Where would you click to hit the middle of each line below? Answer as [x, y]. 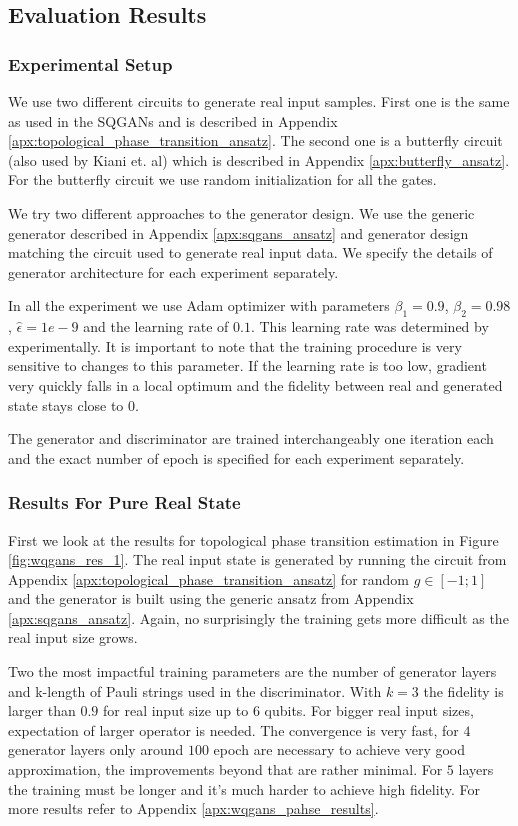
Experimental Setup [90, 63]
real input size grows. [73, 637]
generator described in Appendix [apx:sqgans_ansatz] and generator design [238, 232]
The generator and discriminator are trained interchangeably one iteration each [251, 438]
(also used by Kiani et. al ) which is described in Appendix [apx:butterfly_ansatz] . [259, 159]
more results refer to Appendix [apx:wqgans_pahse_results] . [193, 808]
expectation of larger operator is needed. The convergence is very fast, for [233, 729]
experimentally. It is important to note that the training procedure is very [235, 345]
